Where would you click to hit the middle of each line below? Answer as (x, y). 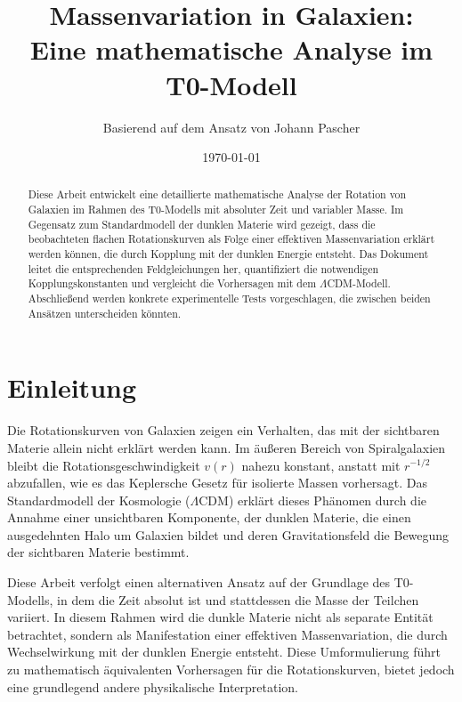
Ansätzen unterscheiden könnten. (105, 313)
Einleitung (72, 387)
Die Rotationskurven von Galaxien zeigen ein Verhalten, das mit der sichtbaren (223, 430)
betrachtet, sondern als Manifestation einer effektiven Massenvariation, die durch (227, 634)
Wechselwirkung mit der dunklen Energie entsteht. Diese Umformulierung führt (224, 652)
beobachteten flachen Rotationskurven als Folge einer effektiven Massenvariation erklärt (231, 239)
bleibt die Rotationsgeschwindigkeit (104, 465)
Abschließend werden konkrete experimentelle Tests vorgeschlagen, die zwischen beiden (229, 299)
